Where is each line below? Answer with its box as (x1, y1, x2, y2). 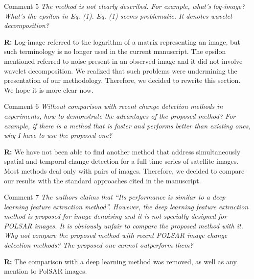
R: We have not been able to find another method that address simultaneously (4, 146, 241, 156)
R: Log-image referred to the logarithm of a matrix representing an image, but (4, 36, 240, 47)
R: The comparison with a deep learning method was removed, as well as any (4, 256, 237, 266)
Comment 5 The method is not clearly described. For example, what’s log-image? (4, 1, 245, 11)
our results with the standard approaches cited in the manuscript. (4, 175, 201, 185)
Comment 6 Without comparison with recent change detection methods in (4, 101, 223, 111)
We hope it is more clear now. (4, 84, 93, 95)
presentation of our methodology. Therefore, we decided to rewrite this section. (4, 75, 241, 85)
